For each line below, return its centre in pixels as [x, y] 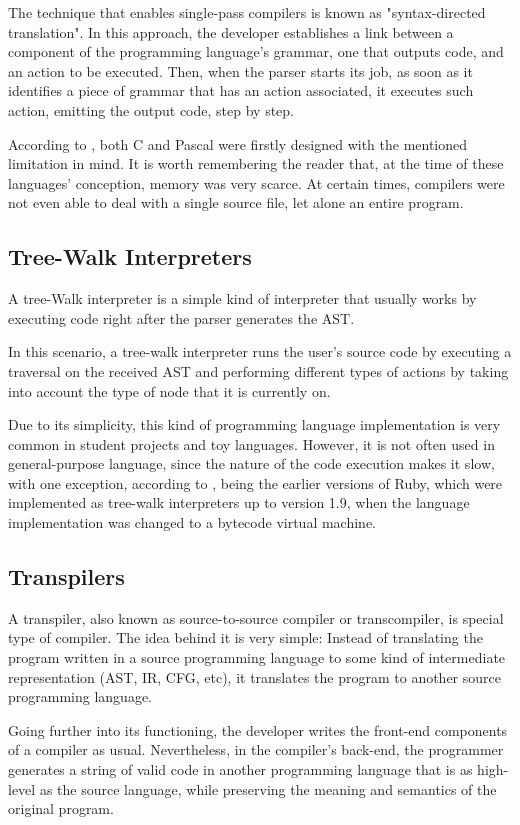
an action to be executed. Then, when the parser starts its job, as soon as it [240, 70]
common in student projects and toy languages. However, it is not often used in [251, 443]
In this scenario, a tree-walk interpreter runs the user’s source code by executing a [260, 351]
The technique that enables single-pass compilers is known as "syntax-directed [247, 12]
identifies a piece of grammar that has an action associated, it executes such [241, 90]
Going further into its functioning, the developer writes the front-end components [258, 729]
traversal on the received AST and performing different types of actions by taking [258, 370]
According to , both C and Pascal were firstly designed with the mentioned [238, 143]
